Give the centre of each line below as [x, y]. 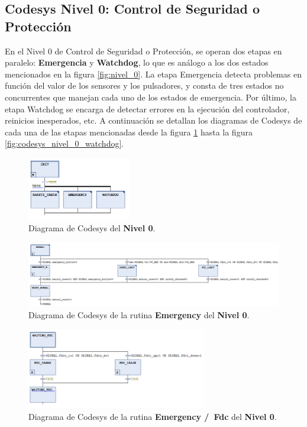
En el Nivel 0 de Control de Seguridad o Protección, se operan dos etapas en [143, 51]
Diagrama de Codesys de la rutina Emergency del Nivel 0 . [139, 315]
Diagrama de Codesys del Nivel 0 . [92, 228]
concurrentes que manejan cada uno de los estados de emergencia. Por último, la [151, 97]
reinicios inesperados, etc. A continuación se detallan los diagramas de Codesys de [153, 120]
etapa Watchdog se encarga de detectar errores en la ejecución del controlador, [147, 109]
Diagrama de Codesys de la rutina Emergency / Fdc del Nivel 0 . [153, 416]
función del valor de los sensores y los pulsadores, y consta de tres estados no [144, 85]
